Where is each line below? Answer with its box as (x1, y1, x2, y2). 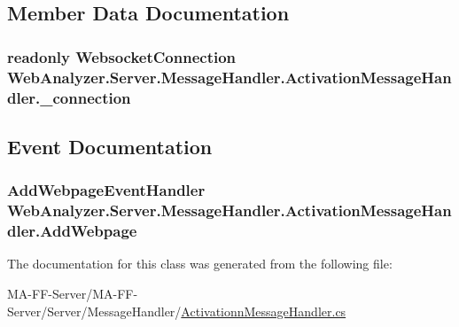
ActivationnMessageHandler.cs (181, 301, 346, 320)
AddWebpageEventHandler (7, 179, 206, 201)
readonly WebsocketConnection (7, 45, 237, 67)
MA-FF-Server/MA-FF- (7, 284, 138, 302)
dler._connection (7, 86, 131, 108)
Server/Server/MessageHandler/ (7, 301, 182, 320)
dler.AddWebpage (7, 220, 137, 242)
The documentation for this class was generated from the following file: (7, 254, 393, 273)
